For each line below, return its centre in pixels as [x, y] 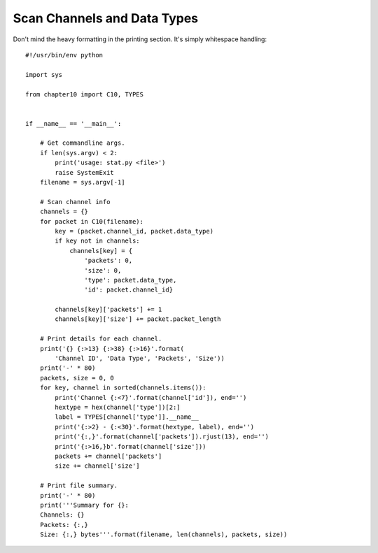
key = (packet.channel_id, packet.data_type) [134, 231]
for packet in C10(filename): [91, 221]
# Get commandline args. [82, 143]
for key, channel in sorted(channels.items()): [123, 388]
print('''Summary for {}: [84, 505]
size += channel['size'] [97, 466]
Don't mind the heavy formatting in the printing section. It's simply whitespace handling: [140, 39]
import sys [44, 74]
